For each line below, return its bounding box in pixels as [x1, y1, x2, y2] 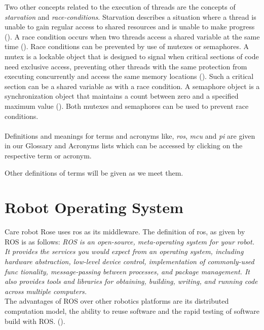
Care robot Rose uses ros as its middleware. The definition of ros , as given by [5, 226, 245, 237]
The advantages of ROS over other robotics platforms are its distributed [5, 296, 229, 306]
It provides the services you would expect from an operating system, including [5, 246, 244, 257]
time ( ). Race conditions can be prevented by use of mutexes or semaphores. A [5, 41, 249, 52]
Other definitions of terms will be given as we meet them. [5, 167, 183, 178]
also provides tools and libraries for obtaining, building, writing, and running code [5, 276, 258, 286]
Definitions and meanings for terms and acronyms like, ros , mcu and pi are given [5, 130, 255, 141]
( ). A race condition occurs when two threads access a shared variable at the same [5, 31, 260, 42]
